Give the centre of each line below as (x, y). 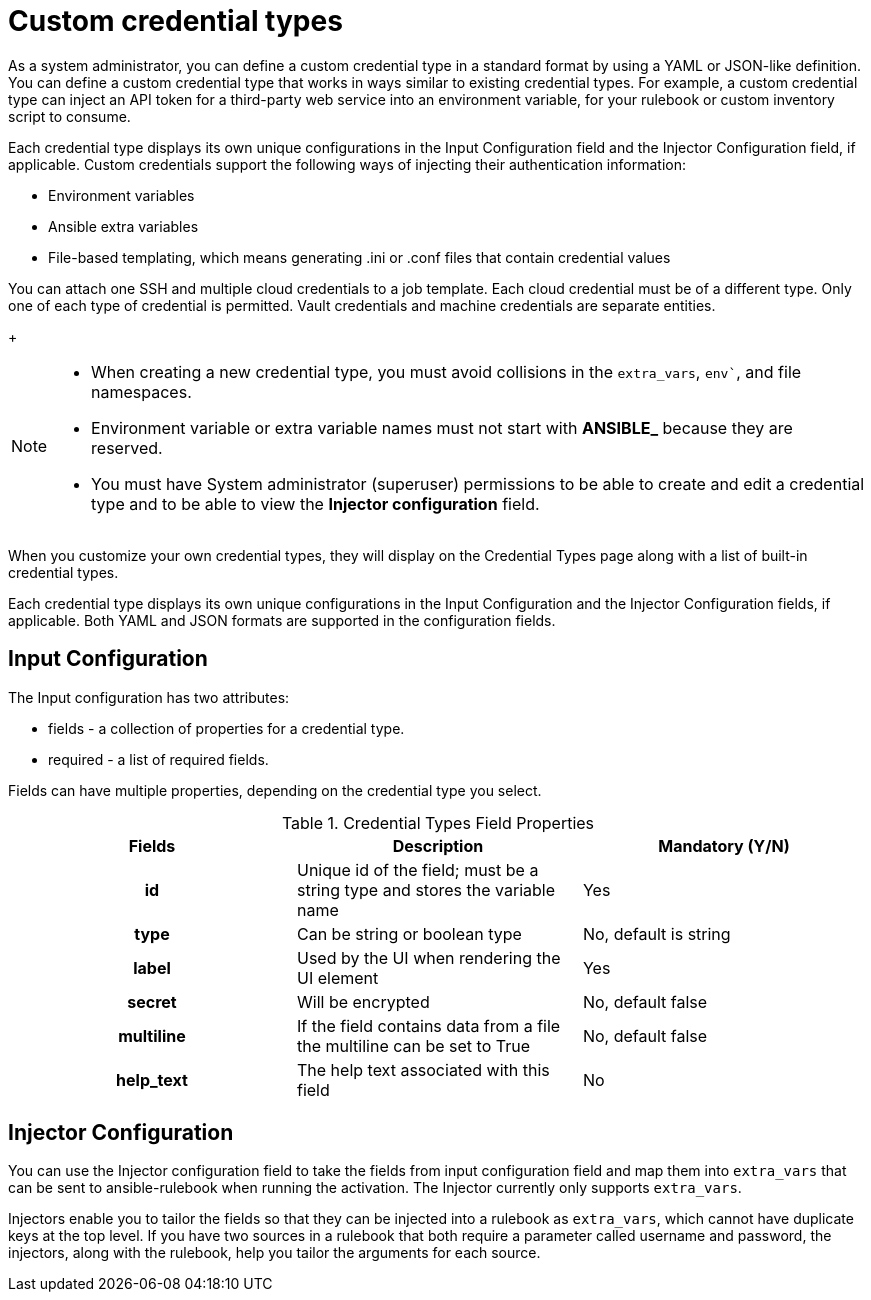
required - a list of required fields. (158, 759)
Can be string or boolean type (409, 933)
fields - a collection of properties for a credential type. (226, 728)
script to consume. (69, 116)
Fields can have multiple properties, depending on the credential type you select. (275, 790)
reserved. (127, 447)
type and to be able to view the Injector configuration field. (315, 503)
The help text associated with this (423, 1069)
